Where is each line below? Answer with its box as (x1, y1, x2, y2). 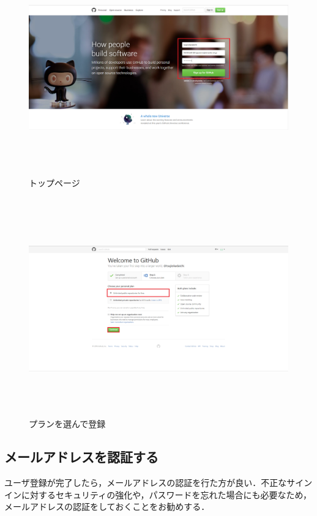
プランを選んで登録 (29, 417, 106, 430)
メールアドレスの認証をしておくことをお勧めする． (4, 500, 210, 513)
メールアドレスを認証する (4, 447, 158, 466)
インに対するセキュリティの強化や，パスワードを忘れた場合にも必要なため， (4, 488, 311, 501)
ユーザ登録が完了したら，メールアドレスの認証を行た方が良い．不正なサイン (4, 476, 313, 489)
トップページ (29, 176, 80, 189)
